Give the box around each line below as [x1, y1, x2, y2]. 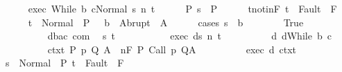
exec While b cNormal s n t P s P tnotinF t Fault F [28, 1, 337, 15]
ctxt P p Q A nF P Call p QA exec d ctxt [47, 42, 297, 56]
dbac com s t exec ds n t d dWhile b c [47, 28, 332, 43]
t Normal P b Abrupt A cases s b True [28, 15, 304, 29]
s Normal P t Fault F [5, 55, 124, 70]
